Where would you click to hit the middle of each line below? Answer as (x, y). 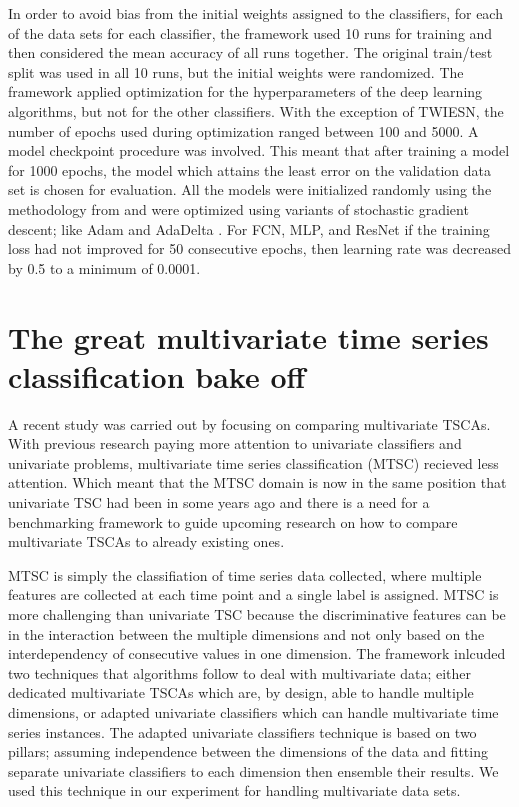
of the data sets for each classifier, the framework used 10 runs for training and (250, 32)
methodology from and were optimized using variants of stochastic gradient (238, 208)
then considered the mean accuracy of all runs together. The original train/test (250, 52)
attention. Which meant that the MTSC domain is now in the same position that (257, 482)
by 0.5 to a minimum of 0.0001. (104, 267)
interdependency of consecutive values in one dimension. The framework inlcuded (257, 653)
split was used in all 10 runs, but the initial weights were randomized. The (236, 71)
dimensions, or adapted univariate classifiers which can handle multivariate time (253, 711)
